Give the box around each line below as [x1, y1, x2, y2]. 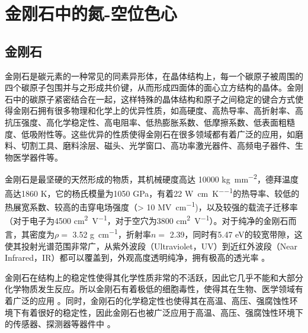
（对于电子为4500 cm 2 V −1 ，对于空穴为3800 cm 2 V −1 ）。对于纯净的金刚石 [5, 213, 288, 226]
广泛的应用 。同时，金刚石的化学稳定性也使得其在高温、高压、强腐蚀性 [12, 294, 290, 306]
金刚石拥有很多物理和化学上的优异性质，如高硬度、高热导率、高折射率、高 [12, 104, 303, 117]
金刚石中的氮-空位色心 [5, 1, 177, 25]
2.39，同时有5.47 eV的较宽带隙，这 [169, 228, 303, 240]
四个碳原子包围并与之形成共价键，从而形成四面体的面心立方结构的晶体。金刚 [5, 81, 303, 94]
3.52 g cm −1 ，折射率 [72, 226, 151, 240]
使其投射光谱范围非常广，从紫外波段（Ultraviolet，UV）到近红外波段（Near [5, 239, 297, 252]
